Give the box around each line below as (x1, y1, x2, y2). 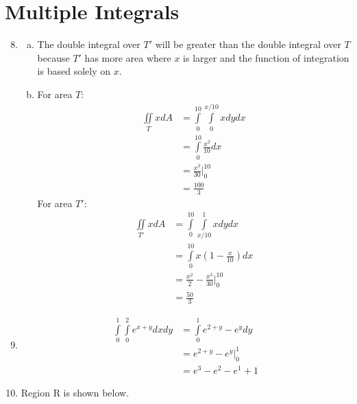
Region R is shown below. (21, 385, 130, 399)
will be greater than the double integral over (155, 37, 341, 51)
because (37, 50, 70, 64)
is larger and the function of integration (183, 50, 349, 64)
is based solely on (37, 64, 110, 78)
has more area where (84, 50, 171, 64)
